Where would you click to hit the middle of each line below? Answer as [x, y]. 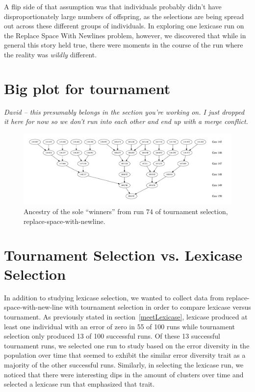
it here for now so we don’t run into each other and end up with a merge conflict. [126, 121]
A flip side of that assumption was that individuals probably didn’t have [113, 6]
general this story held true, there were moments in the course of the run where [124, 45]
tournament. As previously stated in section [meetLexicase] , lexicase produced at [126, 317]
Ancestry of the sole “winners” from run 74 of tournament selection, [126, 211]
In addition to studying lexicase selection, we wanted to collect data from [114, 297]
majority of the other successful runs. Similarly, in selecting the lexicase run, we [124, 365]
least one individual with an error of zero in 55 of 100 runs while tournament [119, 326]
